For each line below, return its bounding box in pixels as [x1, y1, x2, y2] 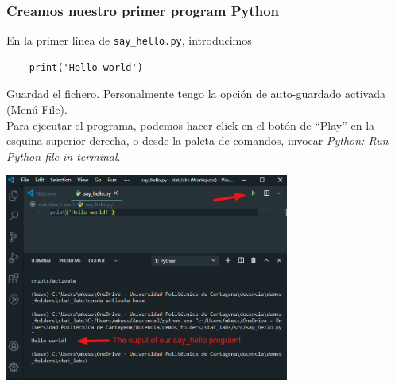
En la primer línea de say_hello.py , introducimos [6, 32, 252, 49]
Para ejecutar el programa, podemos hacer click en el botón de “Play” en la [6, 116, 375, 133]
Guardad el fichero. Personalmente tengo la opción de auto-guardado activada [6, 85, 385, 102]
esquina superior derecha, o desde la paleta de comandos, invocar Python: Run [6, 132, 389, 149]
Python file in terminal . [6, 147, 121, 164]
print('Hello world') [29, 61, 143, 73]
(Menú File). [6, 101, 68, 118]
